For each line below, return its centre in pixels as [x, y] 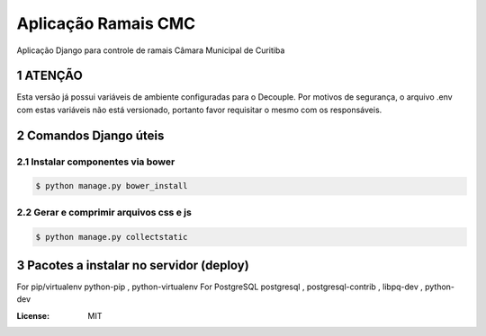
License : [33, 315]
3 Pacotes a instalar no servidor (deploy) [133, 265]
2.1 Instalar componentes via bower [96, 162]
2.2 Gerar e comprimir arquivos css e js [104, 212]
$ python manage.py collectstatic [112, 237]
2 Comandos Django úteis [90, 135]
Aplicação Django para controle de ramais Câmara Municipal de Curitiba [151, 50]
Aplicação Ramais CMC [106, 23]
